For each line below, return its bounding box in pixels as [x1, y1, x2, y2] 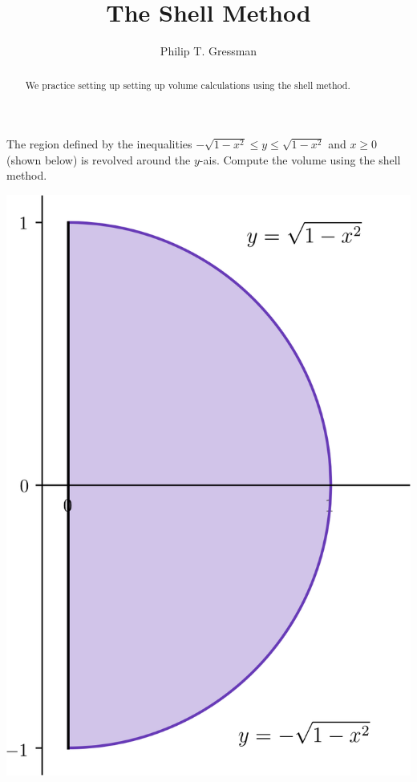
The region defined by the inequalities [6, 136, 192, 152]
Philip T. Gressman [160, 43, 257, 59]
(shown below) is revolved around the [6, 151, 191, 168]
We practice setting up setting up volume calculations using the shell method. [25, 78, 350, 91]
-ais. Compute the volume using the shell [199, 151, 401, 168]
